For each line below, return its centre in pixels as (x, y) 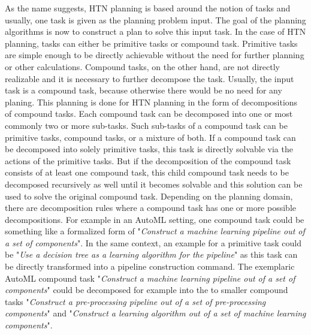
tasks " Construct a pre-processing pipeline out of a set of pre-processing (135, 301)
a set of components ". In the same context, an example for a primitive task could (153, 242)
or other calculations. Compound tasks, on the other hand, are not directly (142, 66)
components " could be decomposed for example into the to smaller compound (147, 290)
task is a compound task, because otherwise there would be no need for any (144, 90)
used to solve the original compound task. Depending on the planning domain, (149, 196)
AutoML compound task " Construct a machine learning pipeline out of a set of (150, 278)
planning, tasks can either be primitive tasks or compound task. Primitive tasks (151, 43)
